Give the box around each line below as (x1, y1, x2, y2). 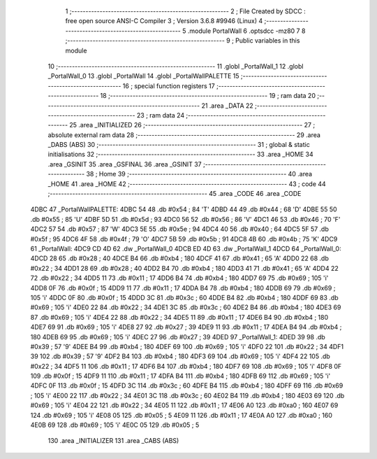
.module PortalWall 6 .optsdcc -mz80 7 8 (187, 27, 306, 35)
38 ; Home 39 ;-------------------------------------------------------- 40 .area (86, 170, 313, 178)
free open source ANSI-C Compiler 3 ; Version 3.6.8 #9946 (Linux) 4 (65, 17, 263, 25)
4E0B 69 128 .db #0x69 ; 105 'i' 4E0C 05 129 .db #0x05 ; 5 (30, 421, 200, 430)
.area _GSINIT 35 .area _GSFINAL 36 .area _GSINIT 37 (47, 160, 202, 168)
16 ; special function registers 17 (122, 81, 216, 90)
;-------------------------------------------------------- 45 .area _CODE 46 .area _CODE (47, 190, 302, 198)
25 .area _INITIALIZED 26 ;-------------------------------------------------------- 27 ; (69, 121, 316, 129)
